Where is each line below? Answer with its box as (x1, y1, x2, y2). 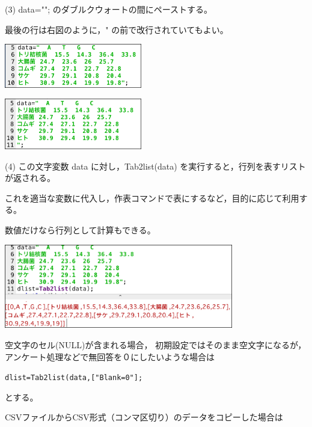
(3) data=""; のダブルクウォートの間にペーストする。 (5, 3, 213, 15)
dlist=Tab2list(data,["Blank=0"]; (5, 373, 143, 382)
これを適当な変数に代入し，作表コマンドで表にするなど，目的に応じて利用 (5, 191, 299, 204)
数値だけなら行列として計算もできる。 (5, 224, 156, 236)
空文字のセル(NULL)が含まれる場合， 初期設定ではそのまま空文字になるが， (5, 338, 307, 351)
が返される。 (5, 171, 55, 184)
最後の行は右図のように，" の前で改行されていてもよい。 (5, 23, 228, 35)
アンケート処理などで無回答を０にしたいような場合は (5, 350, 215, 363)
